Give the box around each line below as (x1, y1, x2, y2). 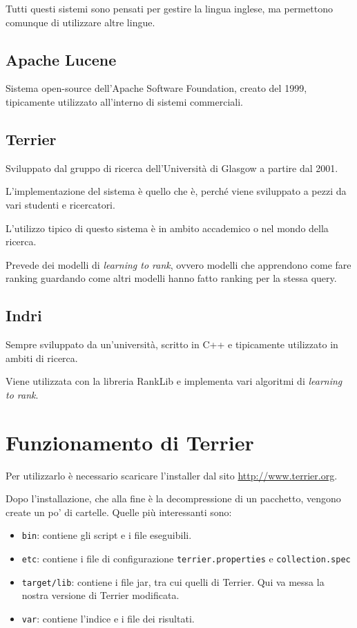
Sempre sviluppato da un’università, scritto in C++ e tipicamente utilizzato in (6, 337, 338, 352)
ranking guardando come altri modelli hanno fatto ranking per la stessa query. (6, 271, 337, 285)
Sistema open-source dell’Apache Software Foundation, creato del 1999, (6, 81, 307, 95)
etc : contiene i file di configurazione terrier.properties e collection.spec (21, 551, 351, 566)
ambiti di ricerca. (6, 350, 78, 365)
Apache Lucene (6, 48, 117, 70)
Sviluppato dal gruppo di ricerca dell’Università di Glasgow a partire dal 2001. (6, 160, 338, 175)
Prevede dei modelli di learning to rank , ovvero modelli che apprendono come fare (6, 257, 351, 272)
